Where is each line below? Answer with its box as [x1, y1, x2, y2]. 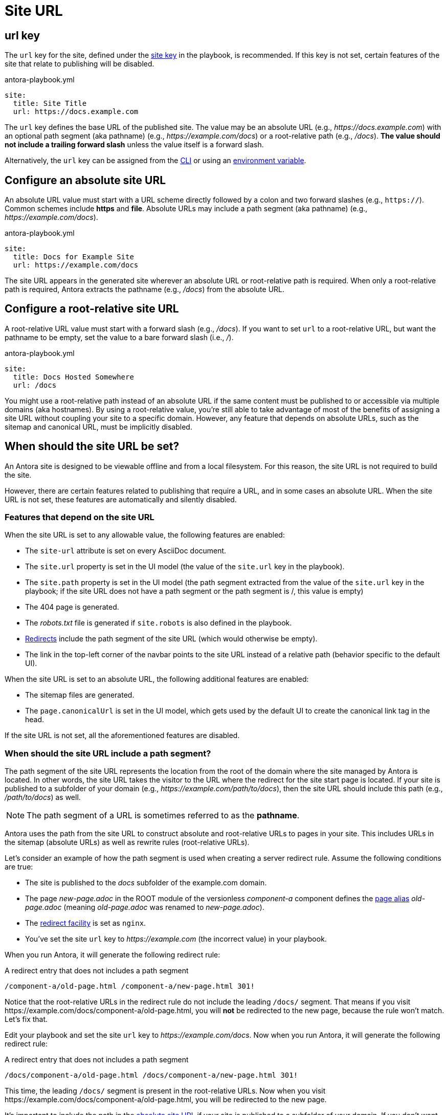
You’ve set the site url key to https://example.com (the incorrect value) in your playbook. [25, 934, 327, 944]
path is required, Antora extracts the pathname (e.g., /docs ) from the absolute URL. [5, 285, 285, 294]
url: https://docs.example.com [13, 107, 139, 116]
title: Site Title [13, 99, 87, 108]
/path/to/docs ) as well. [5, 793, 81, 802]
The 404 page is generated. [25, 603, 119, 612]
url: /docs [13, 381, 57, 389]
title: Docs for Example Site [13, 253, 134, 261]
